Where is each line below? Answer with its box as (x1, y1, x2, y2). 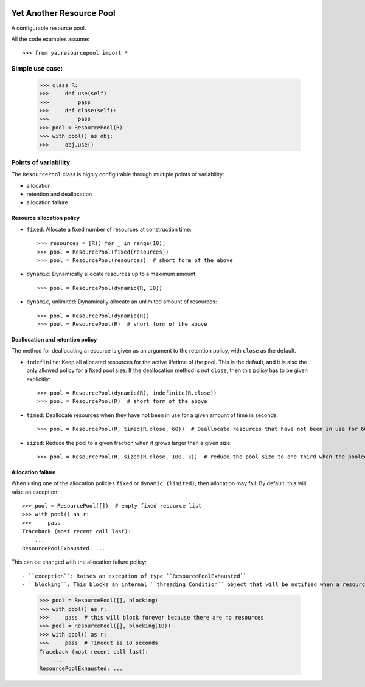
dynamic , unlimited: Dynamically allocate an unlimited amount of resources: (26, 298, 217, 305)
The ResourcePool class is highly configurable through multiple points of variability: (11, 171, 224, 178)
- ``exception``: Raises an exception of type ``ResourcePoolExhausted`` (22, 572, 247, 579)
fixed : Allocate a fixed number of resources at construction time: (26, 226, 192, 233)
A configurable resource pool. (11, 24, 86, 32)
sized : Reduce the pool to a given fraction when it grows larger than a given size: (26, 439, 232, 446)
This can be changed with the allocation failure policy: (11, 558, 147, 565)
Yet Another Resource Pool (11, 8, 116, 18)
